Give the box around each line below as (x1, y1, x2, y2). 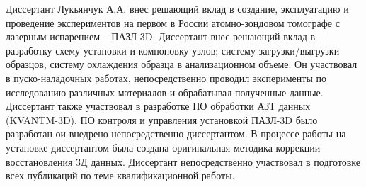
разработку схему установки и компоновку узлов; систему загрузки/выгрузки (6, 42, 340, 57)
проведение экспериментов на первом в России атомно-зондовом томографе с (6, 15, 340, 30)
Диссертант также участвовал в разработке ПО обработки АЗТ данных (6, 98, 311, 113)
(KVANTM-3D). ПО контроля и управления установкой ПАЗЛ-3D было (6, 112, 318, 127)
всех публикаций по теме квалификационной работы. (6, 168, 235, 183)
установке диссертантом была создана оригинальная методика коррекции (6, 140, 321, 154)
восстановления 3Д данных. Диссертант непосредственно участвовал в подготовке (6, 154, 360, 169)
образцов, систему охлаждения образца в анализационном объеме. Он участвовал (6, 57, 358, 72)
